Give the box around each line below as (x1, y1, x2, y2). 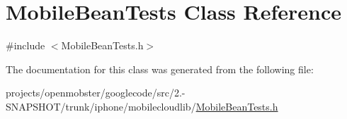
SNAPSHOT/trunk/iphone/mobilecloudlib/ (6, 99, 196, 113)
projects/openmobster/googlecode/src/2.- (6, 85, 186, 100)
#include (6, 38, 45, 53)
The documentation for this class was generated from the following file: (6, 61, 314, 76)
